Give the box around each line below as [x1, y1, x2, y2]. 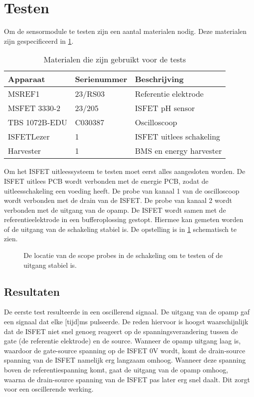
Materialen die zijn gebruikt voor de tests [44, 54, 186, 65]
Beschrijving [135, 73, 184, 85]
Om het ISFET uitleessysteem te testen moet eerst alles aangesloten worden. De [4, 166, 245, 176]
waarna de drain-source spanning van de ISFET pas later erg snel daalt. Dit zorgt [4, 374, 250, 384]
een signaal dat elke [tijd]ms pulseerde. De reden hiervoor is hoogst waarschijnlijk [4, 316, 249, 327]
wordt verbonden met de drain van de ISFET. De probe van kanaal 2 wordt [4, 195, 232, 205]
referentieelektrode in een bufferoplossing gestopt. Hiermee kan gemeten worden [4, 214, 244, 225]
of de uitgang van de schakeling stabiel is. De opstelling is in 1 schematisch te [4, 224, 237, 234]
